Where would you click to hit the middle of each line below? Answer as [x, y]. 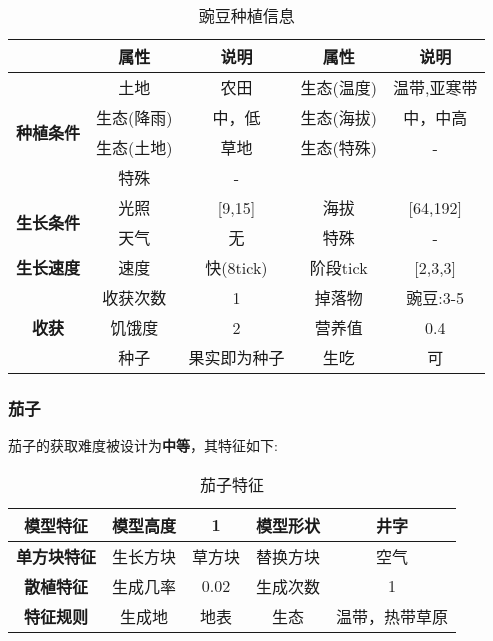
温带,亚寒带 [435, 87]
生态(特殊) [338, 147]
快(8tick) [236, 267]
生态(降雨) [134, 117]
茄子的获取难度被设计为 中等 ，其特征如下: [143, 445]
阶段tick [338, 267]
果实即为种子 [236, 357]
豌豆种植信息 [246, 15]
